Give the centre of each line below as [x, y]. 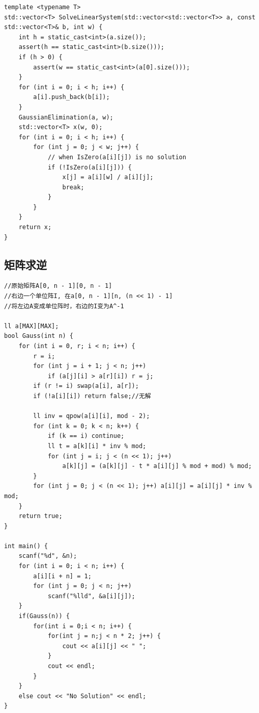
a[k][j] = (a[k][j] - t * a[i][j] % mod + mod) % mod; [157, 466]
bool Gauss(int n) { [39, 336]
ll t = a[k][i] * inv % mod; [97, 446]
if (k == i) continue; [86, 436]
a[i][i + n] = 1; [62, 576]
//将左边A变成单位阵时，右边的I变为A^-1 [64, 306]
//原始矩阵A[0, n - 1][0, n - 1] [58, 286]
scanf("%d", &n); [48, 556]
